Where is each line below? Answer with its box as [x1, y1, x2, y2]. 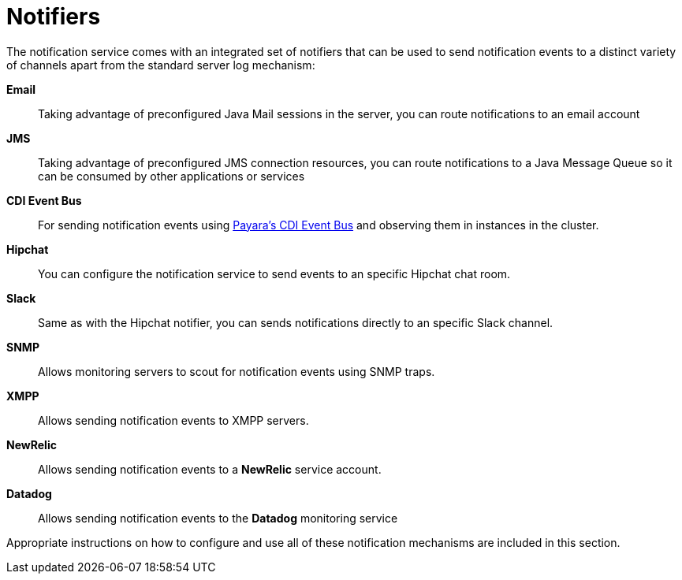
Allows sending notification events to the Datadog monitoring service [38, 511, 398, 525]
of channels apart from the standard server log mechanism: [6, 58, 315, 72]
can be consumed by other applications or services [38, 169, 305, 183]
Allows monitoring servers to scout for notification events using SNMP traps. [38, 364, 435, 378]
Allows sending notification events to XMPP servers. [38, 413, 309, 427]
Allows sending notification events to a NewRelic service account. [38, 462, 382, 476]
